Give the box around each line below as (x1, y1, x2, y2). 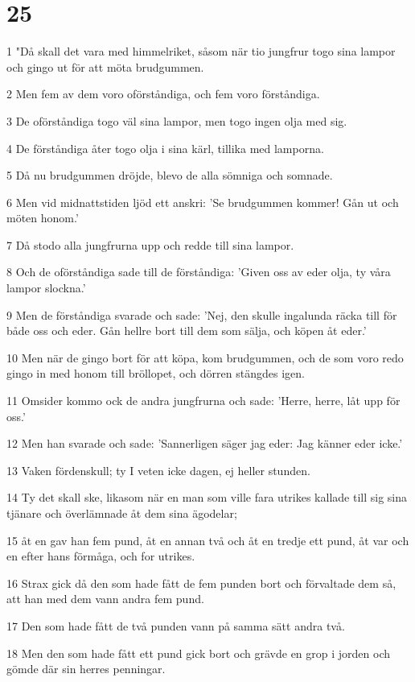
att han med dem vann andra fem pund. (6, 590, 204, 607)
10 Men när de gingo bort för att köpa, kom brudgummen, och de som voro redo (6, 349, 404, 366)
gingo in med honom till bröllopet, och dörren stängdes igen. (6, 365, 305, 382)
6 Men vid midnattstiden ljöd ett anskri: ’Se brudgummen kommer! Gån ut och (6, 193, 399, 210)
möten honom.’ (6, 209, 79, 226)
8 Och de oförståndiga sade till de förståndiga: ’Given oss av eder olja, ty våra (6, 263, 391, 280)
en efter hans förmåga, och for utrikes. (6, 548, 195, 564)
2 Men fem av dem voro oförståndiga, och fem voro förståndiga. (6, 85, 320, 102)
